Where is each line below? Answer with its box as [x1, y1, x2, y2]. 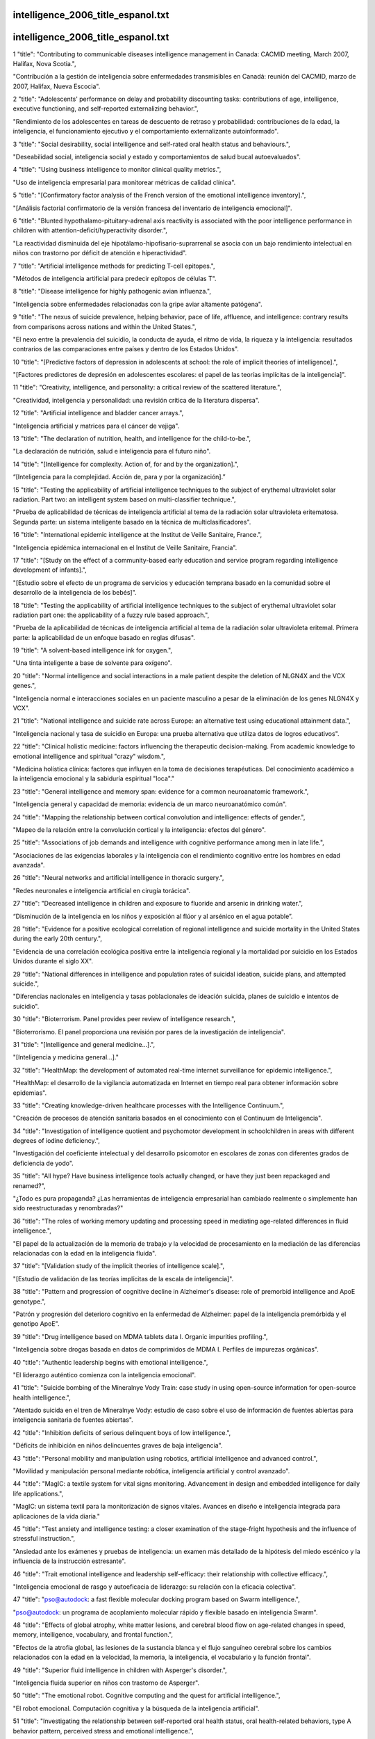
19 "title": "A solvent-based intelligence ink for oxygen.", [12, 646, 173, 655]
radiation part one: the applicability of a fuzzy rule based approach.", [12, 611, 210, 619]
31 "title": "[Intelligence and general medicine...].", [12, 1040, 156, 1048]
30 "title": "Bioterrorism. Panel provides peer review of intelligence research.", [12, 1015, 236, 1023]
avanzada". [12, 861, 45, 869]
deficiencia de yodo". [12, 1159, 74, 1167]
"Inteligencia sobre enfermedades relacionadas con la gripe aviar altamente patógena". [12, 300, 263, 308]
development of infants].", [12, 566, 87, 574]
